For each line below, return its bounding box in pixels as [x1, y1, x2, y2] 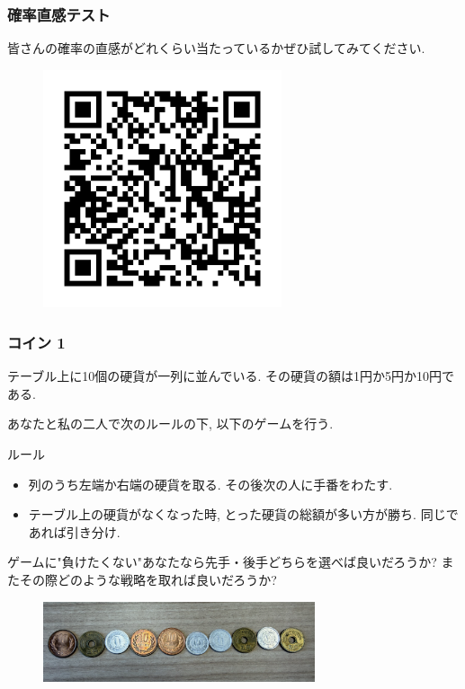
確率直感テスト [7, 3, 111, 25]
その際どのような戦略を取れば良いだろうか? [19, 570, 277, 588]
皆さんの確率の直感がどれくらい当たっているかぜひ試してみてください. [7, 39, 425, 57]
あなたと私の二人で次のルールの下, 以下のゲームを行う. [7, 414, 334, 433]
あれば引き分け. [28, 522, 121, 541]
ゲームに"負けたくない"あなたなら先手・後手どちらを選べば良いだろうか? [7, 552, 437, 571]
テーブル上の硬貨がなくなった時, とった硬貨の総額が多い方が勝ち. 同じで [28, 505, 459, 524]
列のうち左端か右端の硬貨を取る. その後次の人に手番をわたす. [28, 474, 393, 493]
